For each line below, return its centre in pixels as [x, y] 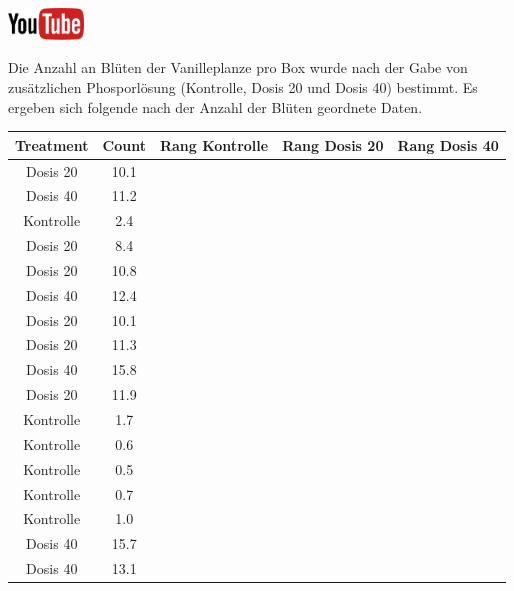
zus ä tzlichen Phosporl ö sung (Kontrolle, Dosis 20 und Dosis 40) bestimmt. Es [243, 87]
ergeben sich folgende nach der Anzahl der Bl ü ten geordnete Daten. [215, 106]
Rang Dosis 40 [448, 144]
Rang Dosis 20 [333, 144]
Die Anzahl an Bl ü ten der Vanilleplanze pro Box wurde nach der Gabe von [238, 67]
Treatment [52, 144]
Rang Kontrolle [214, 144]
